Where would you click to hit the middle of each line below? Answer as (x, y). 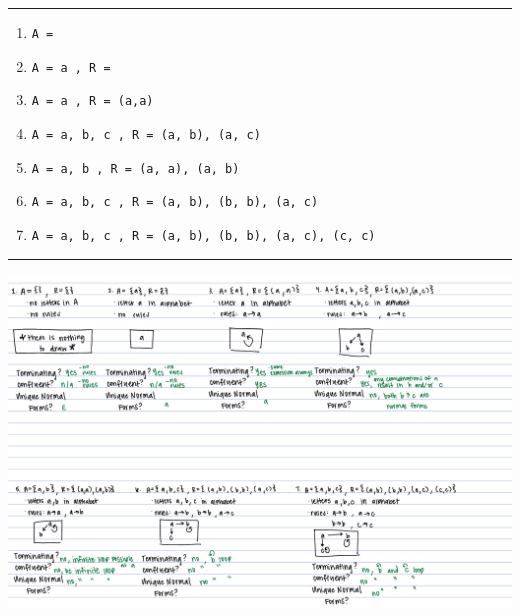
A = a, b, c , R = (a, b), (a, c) (146, 134)
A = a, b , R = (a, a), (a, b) (135, 168)
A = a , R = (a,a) (92, 101)
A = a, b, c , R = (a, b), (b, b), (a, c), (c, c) (203, 235)
